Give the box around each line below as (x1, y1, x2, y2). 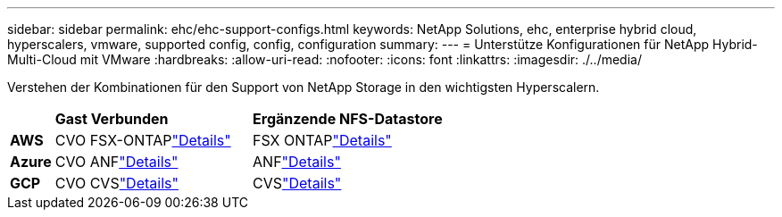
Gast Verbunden (54, 110, 169, 128)
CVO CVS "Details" (54, 174, 179, 192)
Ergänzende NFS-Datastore (253, 110, 443, 128)
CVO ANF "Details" (54, 153, 179, 171)
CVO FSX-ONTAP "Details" (54, 131, 231, 149)
